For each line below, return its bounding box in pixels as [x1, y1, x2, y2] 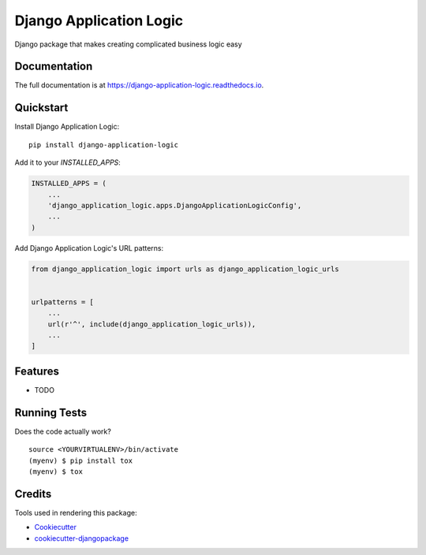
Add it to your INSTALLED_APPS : [14, 158, 121, 167]
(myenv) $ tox [28, 467, 83, 476]
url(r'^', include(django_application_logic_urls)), [47, 319, 256, 329]
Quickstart [14, 101, 69, 114]
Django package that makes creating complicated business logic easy [14, 39, 242, 49]
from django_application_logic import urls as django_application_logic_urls [31, 264, 339, 274]
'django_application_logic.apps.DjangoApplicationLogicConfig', [47, 201, 302, 210]
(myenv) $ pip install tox [28, 456, 133, 465]
